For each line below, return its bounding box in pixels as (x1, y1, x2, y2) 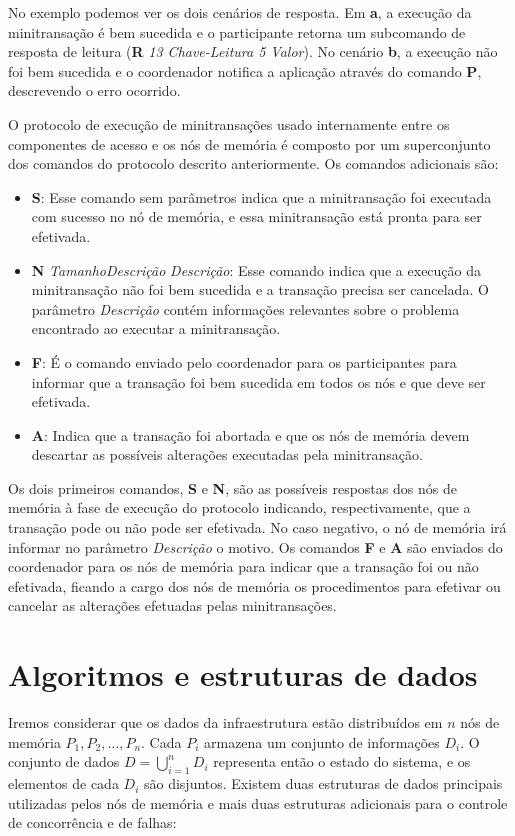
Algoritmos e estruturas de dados (8, 654, 478, 695)
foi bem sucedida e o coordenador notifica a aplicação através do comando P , (8, 60, 482, 81)
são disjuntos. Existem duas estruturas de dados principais (143, 773, 503, 794)
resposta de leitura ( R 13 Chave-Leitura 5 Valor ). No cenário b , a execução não (8, 41, 498, 62)
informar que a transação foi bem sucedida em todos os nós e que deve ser (31, 371, 486, 392)
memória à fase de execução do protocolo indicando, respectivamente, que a (8, 497, 471, 518)
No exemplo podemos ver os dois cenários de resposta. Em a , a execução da (8, 2, 472, 22)
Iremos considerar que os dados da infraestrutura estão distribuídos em (8, 712, 443, 733)
